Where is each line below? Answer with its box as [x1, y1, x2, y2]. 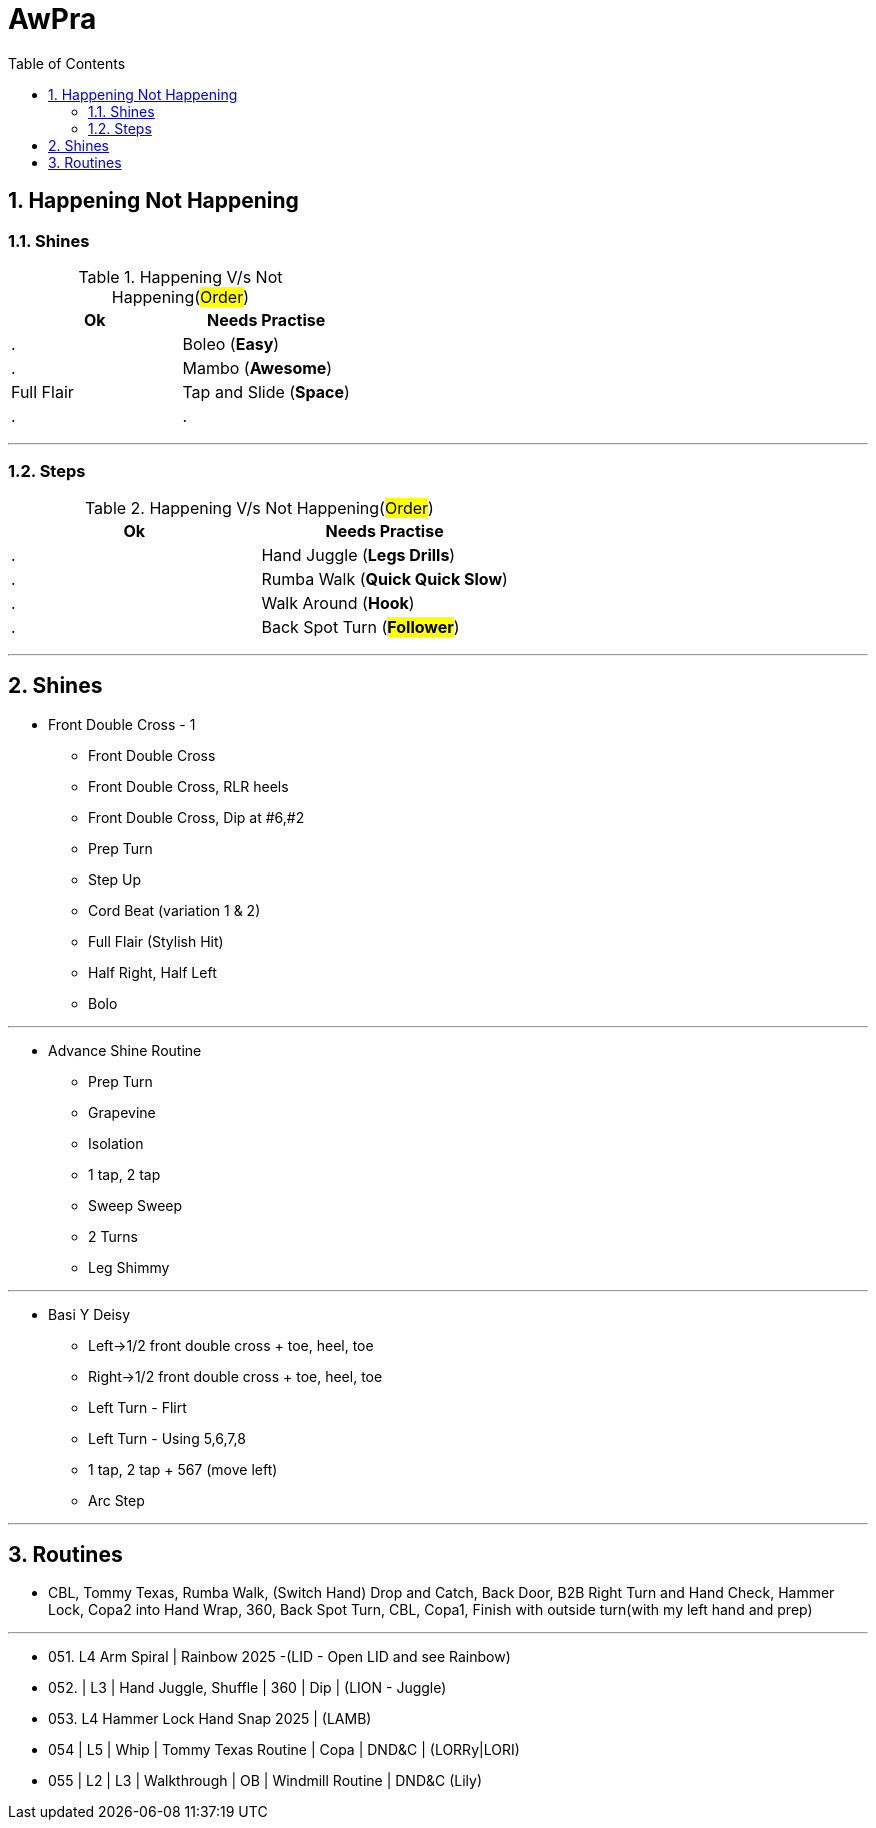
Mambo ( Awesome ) [182, 357, 333, 378]
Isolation [88, 1134, 144, 1152]
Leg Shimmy [88, 1258, 170, 1276]
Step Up [88, 870, 142, 888]
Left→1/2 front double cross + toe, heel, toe [88, 1336, 374, 1354]
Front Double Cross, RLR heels [88, 777, 289, 795]
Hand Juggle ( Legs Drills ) [261, 544, 456, 565]
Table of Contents [8, 54, 126, 72]
